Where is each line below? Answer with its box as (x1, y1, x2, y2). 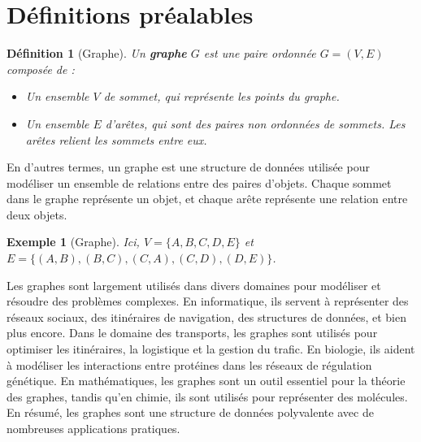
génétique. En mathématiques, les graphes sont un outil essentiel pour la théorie (7, 372, 406, 389)
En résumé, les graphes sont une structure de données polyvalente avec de (7, 404, 374, 421)
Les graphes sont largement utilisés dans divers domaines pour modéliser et (7, 276, 381, 293)
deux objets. (7, 206, 67, 223)
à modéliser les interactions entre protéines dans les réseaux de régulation (7, 356, 372, 373)
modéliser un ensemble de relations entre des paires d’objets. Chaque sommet (7, 174, 392, 191)
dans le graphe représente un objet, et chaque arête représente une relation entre (7, 190, 408, 207)
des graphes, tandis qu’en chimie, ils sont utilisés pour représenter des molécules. (7, 388, 408, 405)
